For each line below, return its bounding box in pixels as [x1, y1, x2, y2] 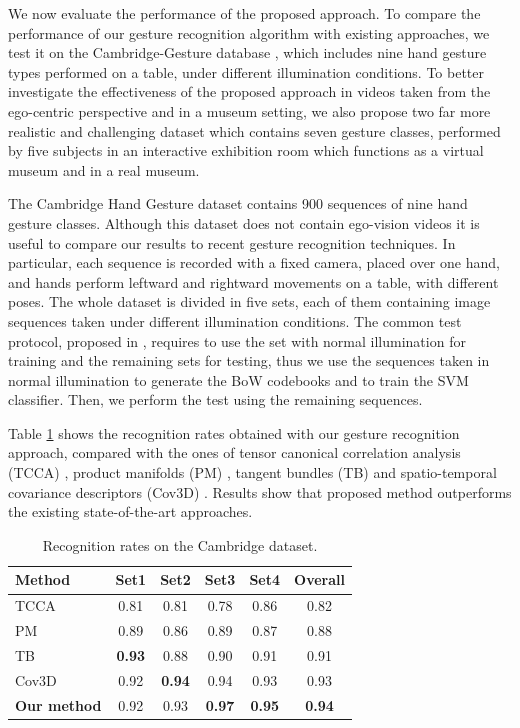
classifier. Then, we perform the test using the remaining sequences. [8, 389, 423, 410]
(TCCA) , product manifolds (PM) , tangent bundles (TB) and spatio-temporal [8, 462, 497, 483]
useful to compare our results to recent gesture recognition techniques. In [8, 232, 456, 253]
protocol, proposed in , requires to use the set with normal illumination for [8, 330, 466, 351]
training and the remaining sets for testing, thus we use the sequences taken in [8, 350, 490, 371]
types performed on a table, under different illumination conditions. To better [8, 61, 485, 82]
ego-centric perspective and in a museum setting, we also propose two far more [8, 100, 491, 121]
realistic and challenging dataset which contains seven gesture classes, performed [8, 120, 501, 141]
